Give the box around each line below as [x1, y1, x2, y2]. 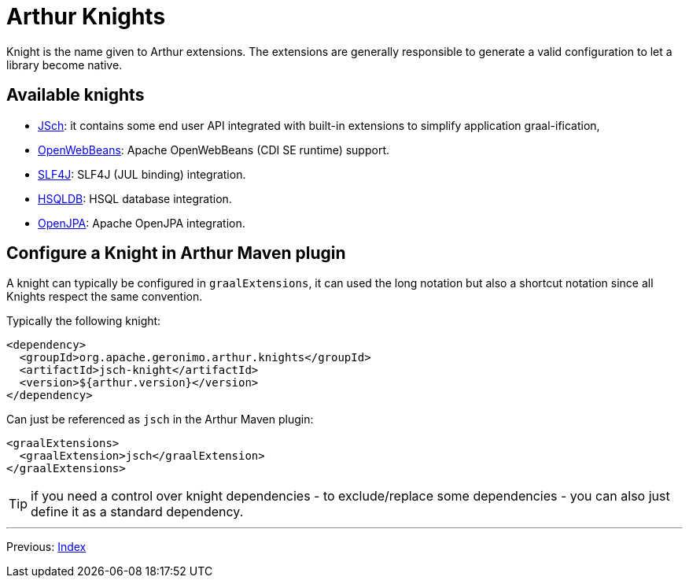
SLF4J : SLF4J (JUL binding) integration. [38, 167, 246, 181]
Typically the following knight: [6, 314, 161, 328]
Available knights [6, 85, 145, 105]
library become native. [6, 57, 123, 72]
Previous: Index [6, 540, 87, 554]
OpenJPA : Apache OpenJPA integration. [38, 216, 245, 230]
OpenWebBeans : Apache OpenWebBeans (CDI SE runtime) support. [38, 142, 390, 157]
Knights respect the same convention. [6, 290, 203, 304]
